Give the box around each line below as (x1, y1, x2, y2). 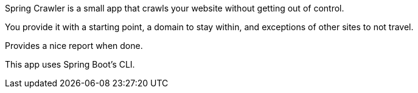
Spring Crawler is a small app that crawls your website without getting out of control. (5, 3, 344, 13)
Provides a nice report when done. (5, 40, 143, 51)
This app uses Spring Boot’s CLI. (5, 59, 135, 69)
